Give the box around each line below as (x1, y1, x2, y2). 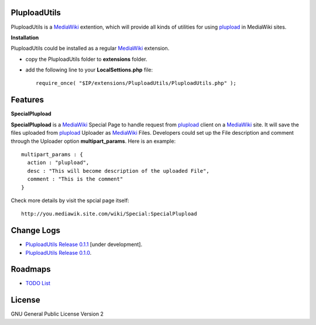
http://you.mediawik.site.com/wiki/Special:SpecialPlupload (21, 211, 197, 217)
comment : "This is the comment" (27, 176, 123, 183)
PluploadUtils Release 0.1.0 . (25, 249, 92, 256)
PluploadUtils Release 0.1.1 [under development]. (25, 241, 143, 248)
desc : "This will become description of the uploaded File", (27, 167, 210, 174)
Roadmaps (11, 264, 51, 275)
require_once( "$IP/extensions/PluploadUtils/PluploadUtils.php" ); (36, 80, 236, 87)
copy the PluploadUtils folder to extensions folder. (25, 56, 147, 63)
